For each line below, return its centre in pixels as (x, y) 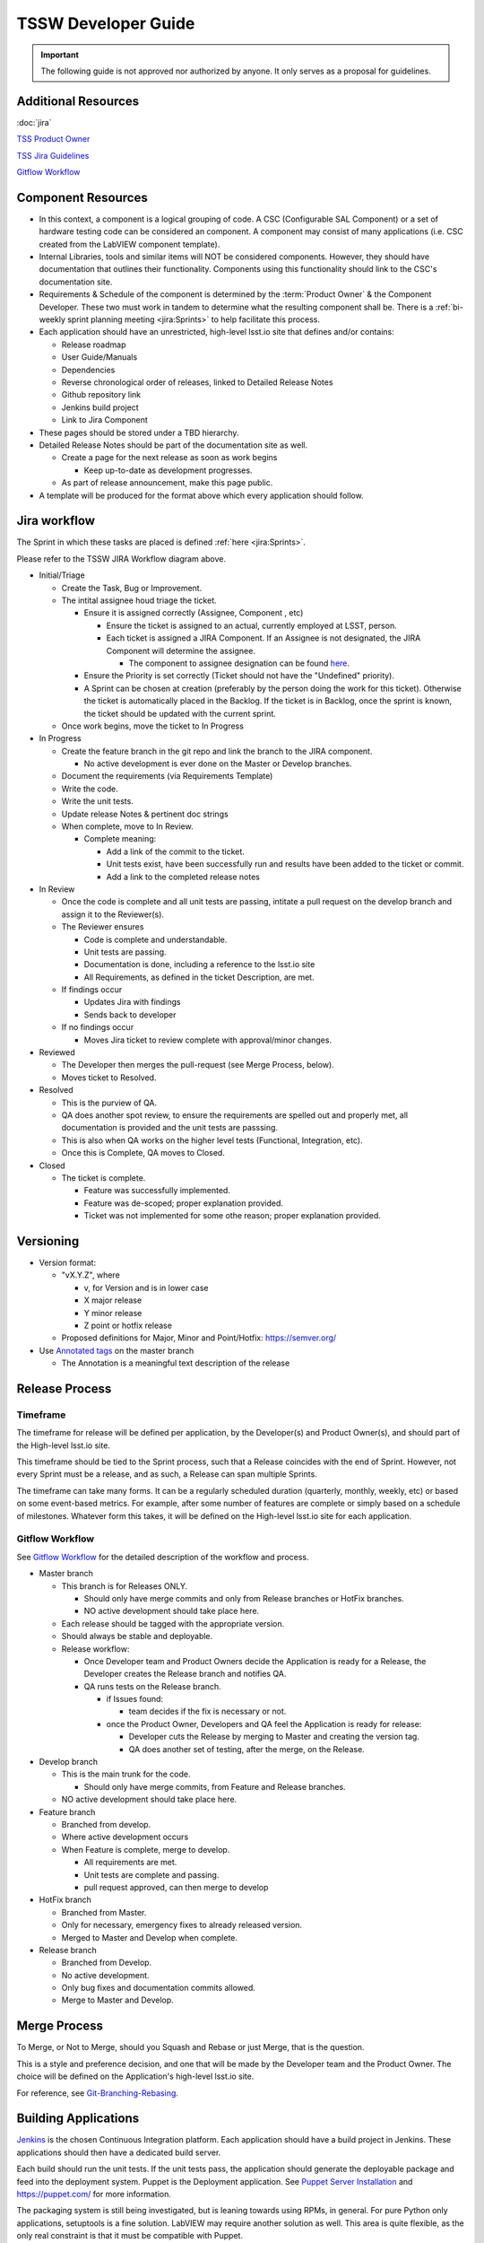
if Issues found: (135, 1699)
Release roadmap (94, 345)
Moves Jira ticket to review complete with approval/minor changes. (207, 1040)
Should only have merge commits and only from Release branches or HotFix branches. (244, 1598)
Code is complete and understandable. (156, 939)
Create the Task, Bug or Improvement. (132, 588)
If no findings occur (98, 1027)
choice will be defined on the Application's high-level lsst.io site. (135, 2076)
